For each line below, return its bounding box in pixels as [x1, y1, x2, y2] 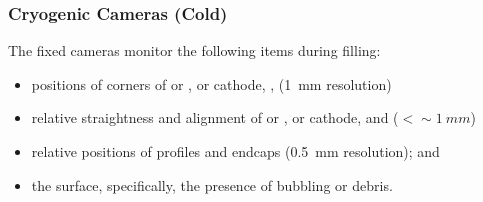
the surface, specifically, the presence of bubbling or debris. [31, 174, 393, 195]
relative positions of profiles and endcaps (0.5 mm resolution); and [31, 141, 440, 161]
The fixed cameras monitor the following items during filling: [8, 40, 381, 61]
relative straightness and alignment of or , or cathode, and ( [31, 107, 399, 128]
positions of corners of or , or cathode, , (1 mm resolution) [31, 73, 392, 94]
